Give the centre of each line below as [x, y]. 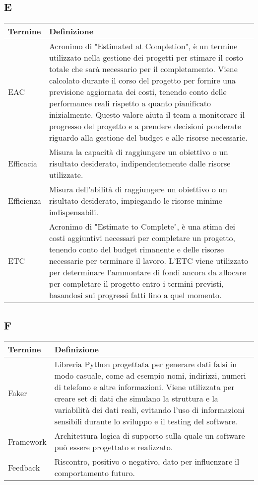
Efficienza [25, 201]
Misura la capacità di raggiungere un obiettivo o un [138, 152]
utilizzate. [66, 175]
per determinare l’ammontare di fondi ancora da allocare [147, 272]
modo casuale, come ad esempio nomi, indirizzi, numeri [150, 376]
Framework [27, 441]
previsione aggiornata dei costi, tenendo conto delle [138, 92]
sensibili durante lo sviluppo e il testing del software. [146, 421]
